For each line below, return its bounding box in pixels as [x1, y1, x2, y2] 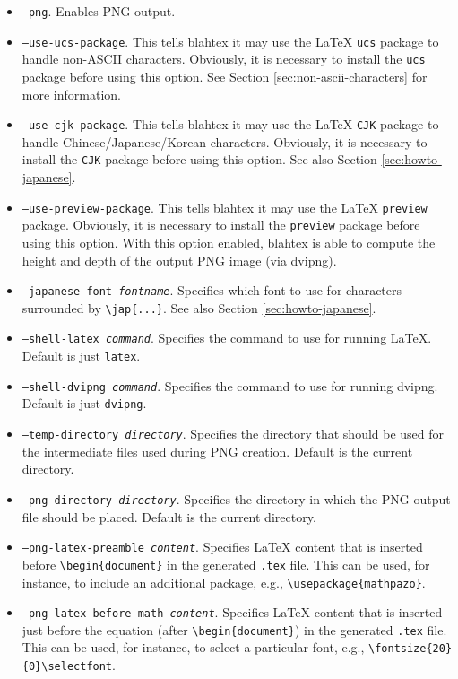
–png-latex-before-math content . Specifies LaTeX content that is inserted [22, 603, 443, 622]
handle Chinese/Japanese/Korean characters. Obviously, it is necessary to [22, 132, 428, 151]
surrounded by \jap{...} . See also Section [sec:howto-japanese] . [22, 298, 376, 317]
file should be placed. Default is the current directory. [22, 507, 316, 526]
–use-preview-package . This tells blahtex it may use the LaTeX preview [22, 197, 428, 216]
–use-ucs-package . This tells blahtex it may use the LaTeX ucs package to [22, 31, 439, 50]
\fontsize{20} [368, 642, 453, 656]
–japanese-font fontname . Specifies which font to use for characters [22, 281, 402, 300]
